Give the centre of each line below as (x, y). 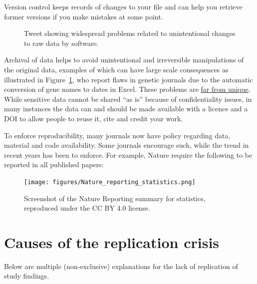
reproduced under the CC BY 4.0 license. (87, 208)
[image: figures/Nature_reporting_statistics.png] (110, 182)
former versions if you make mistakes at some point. (84, 16)
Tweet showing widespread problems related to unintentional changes (130, 33)
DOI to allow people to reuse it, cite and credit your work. (94, 118)
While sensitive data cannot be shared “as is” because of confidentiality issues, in (128, 99)
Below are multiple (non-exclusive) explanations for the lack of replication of (121, 266)
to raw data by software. (61, 43)
